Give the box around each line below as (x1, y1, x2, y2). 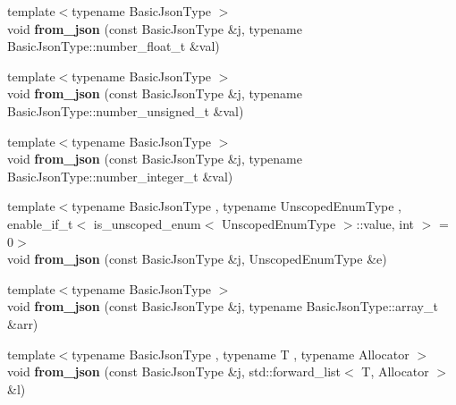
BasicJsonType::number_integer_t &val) (7, 166, 233, 185)
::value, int (356, 214, 415, 232)
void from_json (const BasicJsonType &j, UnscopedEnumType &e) (7, 249, 387, 268)
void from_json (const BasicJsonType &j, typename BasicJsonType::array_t (7, 297, 438, 316)
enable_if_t (7, 214, 73, 232)
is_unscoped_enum (93, 214, 201, 232)
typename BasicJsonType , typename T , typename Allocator (72, 344, 410, 363)
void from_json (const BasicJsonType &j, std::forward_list (7, 362, 341, 381)
